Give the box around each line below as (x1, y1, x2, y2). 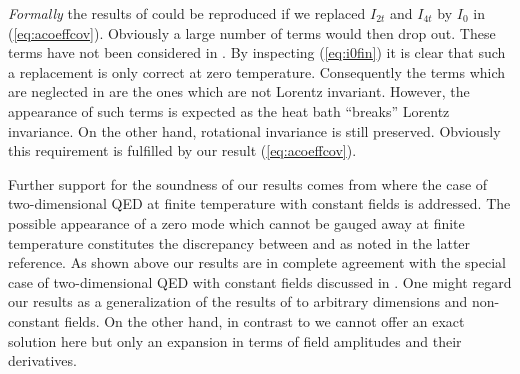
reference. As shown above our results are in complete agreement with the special (8, 252, 506, 273)
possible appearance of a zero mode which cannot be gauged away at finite (8, 212, 465, 233)
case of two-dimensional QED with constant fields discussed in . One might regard (8, 271, 512, 292)
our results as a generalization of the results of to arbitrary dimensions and (8, 291, 468, 312)
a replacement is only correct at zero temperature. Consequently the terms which (8, 61, 506, 82)
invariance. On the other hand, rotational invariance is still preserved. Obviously (8, 120, 501, 141)
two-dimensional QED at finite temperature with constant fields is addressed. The (8, 193, 511, 214)
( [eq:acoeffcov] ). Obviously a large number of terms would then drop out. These (8, 22, 496, 43)
